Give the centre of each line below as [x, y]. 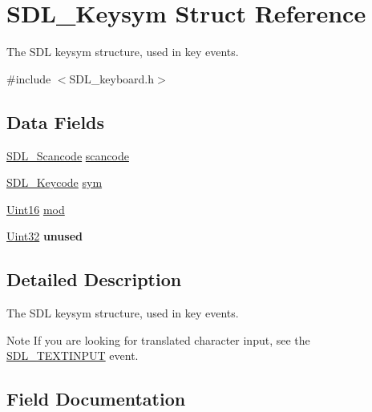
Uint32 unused [44, 236]
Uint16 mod [36, 209]
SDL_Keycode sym [55, 182]
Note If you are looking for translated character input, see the [158, 339]
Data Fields [56, 121]
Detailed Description [94, 279]
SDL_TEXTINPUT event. [73, 355]
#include [29, 78]
